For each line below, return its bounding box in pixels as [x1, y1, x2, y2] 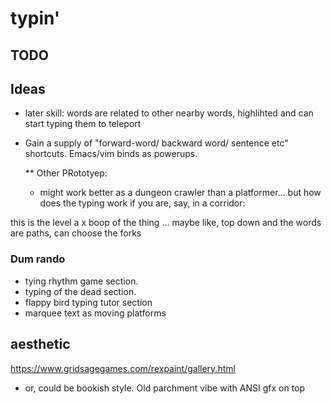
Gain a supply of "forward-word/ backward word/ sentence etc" [24, 137, 289, 149]
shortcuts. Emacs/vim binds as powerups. [24, 148, 198, 160]
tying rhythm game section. [24, 275, 139, 287]
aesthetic [10, 336, 71, 353]
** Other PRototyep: [24, 167, 108, 179]
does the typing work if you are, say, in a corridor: [39, 197, 246, 209]
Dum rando [10, 252, 66, 266]
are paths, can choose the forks [10, 227, 142, 239]
